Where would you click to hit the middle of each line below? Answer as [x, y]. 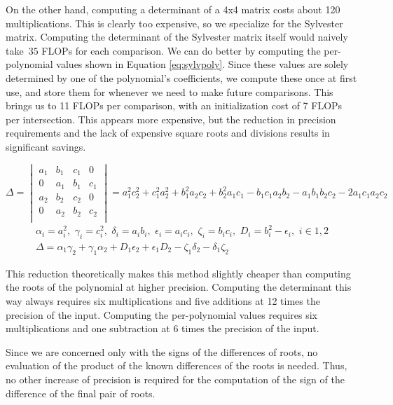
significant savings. [46, 146]
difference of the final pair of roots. [81, 393]
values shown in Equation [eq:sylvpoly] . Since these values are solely [202, 64]
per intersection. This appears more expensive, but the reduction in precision [171, 119]
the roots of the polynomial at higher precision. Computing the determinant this [179, 287]
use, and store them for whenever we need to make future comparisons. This [170, 91]
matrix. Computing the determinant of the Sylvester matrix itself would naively [177, 37]
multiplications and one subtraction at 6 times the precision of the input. [163, 328]
